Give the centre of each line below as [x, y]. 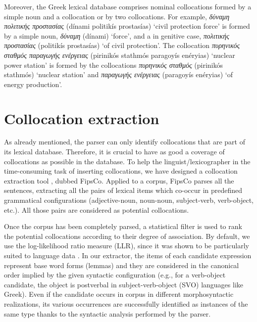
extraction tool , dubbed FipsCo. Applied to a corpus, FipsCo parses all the [119, 180]
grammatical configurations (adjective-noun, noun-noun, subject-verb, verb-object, [129, 200]
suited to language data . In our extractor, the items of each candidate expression [128, 255]
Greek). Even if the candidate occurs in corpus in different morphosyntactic [119, 294]
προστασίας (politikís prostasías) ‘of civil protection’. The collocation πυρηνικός [122, 45]
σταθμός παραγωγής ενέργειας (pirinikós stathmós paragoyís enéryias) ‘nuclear [120, 55]
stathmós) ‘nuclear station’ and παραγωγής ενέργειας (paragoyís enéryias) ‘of [119, 74]
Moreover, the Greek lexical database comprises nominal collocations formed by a [128, 6]
